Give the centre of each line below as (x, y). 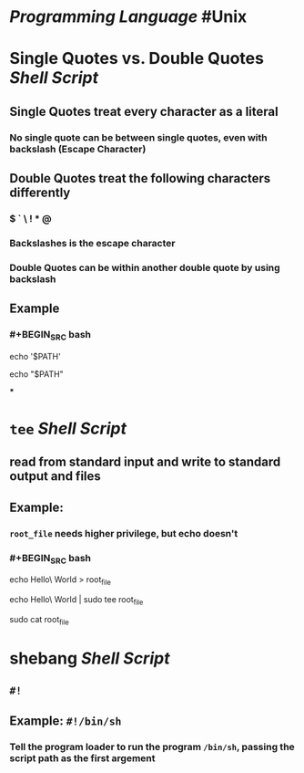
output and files (56, 476)
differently (40, 193)
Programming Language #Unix (128, 17)
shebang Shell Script (90, 658)
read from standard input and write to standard (145, 462)
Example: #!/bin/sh (66, 721)
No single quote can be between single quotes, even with (139, 137)
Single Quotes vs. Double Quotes (137, 59)
